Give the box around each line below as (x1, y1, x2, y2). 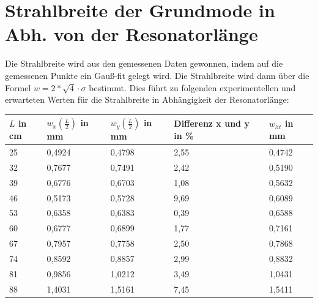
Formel (5, 81, 31, 94)
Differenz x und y (174, 117, 250, 130)
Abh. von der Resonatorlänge (5, 21, 258, 47)
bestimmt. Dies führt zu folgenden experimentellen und (89, 81, 296, 94)
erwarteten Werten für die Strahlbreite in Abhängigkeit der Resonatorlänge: (5, 93, 289, 106)
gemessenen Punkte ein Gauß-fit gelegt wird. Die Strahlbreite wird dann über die (5, 69, 309, 81)
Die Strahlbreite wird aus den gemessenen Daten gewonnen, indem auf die (5, 57, 283, 70)
